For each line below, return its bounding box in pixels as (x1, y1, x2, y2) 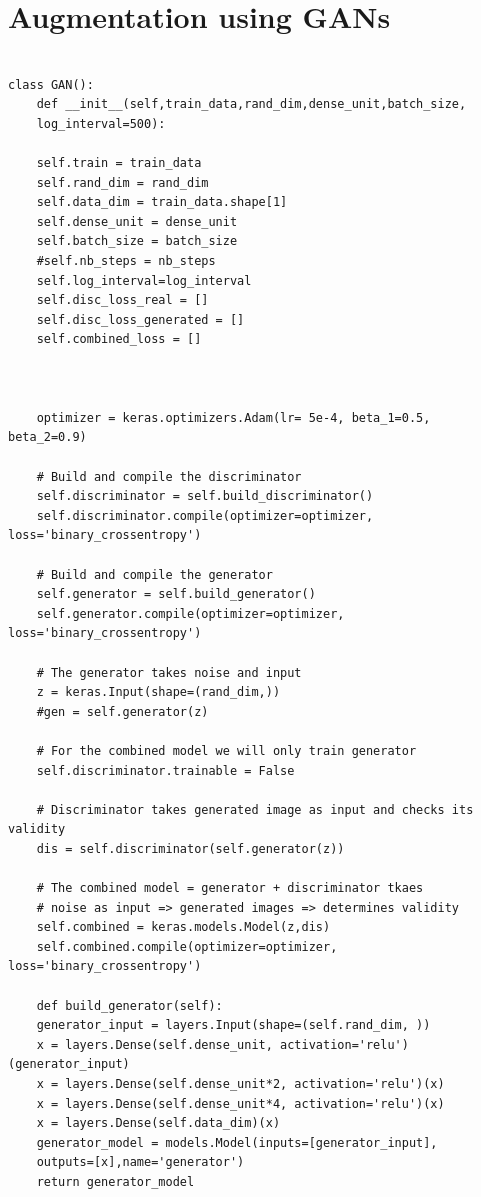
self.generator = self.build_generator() (36, 587, 316, 602)
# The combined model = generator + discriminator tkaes (36, 881, 424, 896)
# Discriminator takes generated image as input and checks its (36, 802, 474, 817)
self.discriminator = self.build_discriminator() (36, 489, 374, 504)
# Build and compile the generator (36, 567, 273, 582)
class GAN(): (8, 77, 94, 92)
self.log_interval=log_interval (36, 273, 252, 288)
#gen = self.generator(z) (36, 704, 209, 719)
